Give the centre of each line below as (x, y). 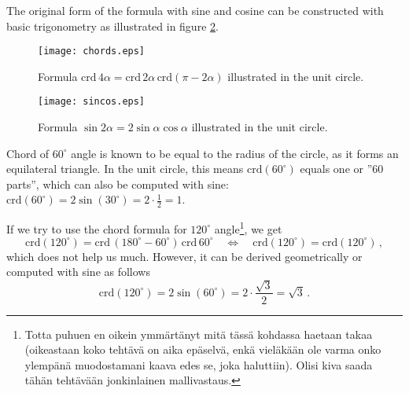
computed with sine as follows (78, 272)
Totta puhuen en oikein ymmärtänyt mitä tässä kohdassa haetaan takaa (199, 334)
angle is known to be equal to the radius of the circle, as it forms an (235, 153)
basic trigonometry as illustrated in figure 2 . (112, 26)
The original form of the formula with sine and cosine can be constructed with (195, 10)
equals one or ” (336, 169)
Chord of (28, 153)
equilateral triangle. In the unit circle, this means (125, 169)
